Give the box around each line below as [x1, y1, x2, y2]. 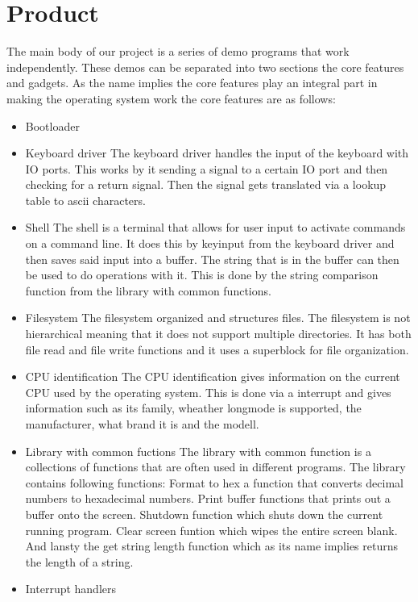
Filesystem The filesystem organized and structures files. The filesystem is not [25, 309, 411, 326]
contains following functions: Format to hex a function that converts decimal [25, 474, 404, 491]
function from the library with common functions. [25, 282, 271, 299]
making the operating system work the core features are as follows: [6, 90, 336, 107]
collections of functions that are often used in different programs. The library [25, 458, 406, 475]
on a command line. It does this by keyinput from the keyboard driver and [25, 235, 395, 252]
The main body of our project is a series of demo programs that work [6, 43, 350, 60]
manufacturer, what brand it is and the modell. [25, 416, 259, 432]
